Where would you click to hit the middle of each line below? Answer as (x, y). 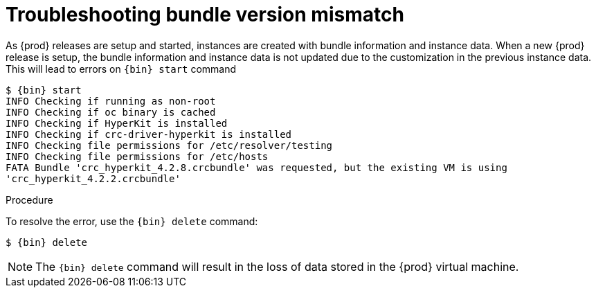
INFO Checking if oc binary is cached (111, 112)
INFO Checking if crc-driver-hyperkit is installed (149, 134)
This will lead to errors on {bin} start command (121, 69)
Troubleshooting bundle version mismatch (205, 15)
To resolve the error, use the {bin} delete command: (132, 221)
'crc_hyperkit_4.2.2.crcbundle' (93, 178)
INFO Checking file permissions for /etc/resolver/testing (169, 145)
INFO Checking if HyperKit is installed (117, 123)
